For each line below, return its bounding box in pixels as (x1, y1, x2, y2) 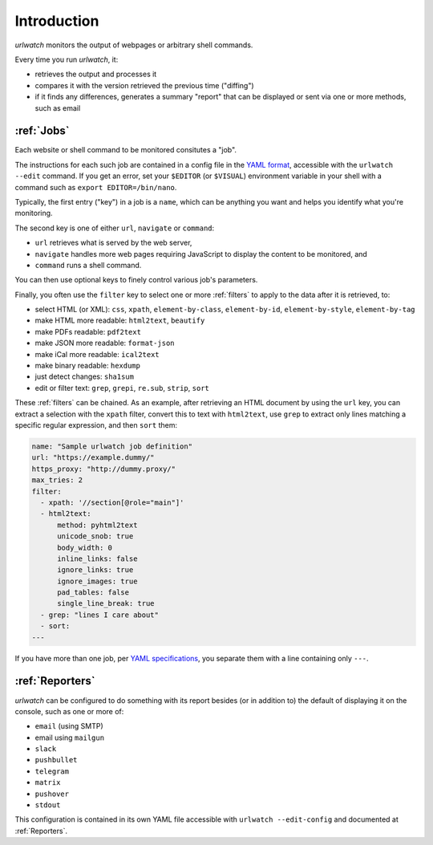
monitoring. (14, 209, 53, 218)
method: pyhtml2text (57, 520, 138, 530)
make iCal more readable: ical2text (34, 349, 160, 359)
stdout (34, 801, 61, 810)
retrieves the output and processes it (34, 69, 157, 79)
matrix (34, 778, 61, 787)
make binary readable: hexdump (34, 361, 140, 371)
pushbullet (34, 755, 78, 765)
